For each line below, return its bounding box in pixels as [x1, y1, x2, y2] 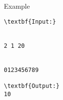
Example [4, 1, 30, 11]
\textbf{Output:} [4, 82, 60, 89]
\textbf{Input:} [4, 18, 56, 25]
